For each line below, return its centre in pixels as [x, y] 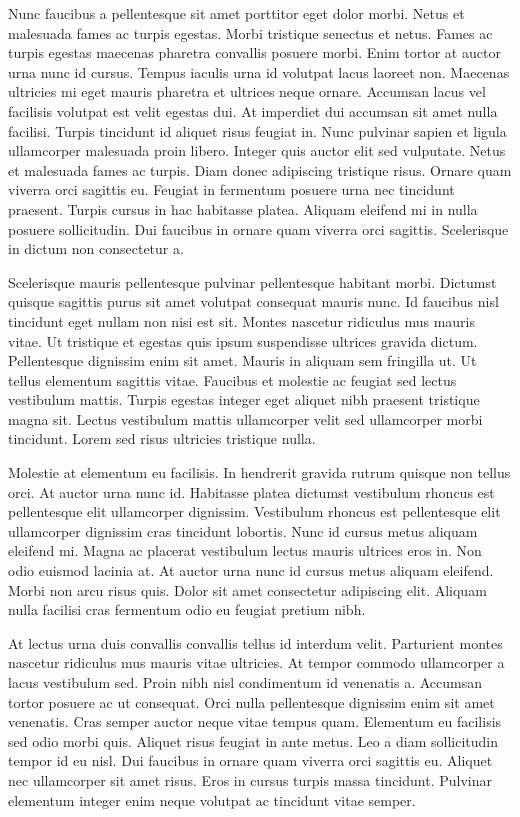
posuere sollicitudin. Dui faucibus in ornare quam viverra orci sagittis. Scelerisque [258, 228]
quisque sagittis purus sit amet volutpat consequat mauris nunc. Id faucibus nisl [253, 301]
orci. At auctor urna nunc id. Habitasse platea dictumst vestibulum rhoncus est [251, 491]
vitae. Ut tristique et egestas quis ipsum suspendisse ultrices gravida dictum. [243, 340]
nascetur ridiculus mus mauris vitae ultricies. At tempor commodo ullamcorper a [256, 662]
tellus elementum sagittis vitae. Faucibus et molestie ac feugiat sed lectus [232, 379]
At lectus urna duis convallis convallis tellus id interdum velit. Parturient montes [255, 642]
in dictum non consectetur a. [96, 248]
